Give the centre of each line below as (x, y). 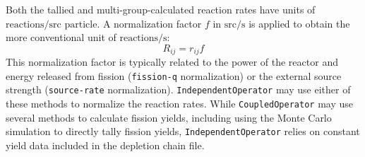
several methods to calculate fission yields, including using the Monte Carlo (169, 117)
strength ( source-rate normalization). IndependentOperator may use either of (178, 89)
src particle (73, 24)
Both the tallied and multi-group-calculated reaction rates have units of (161, 9)
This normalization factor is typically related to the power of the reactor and (172, 62)
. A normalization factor (149, 23)
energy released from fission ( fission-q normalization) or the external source (174, 75)
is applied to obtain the (299, 23)
